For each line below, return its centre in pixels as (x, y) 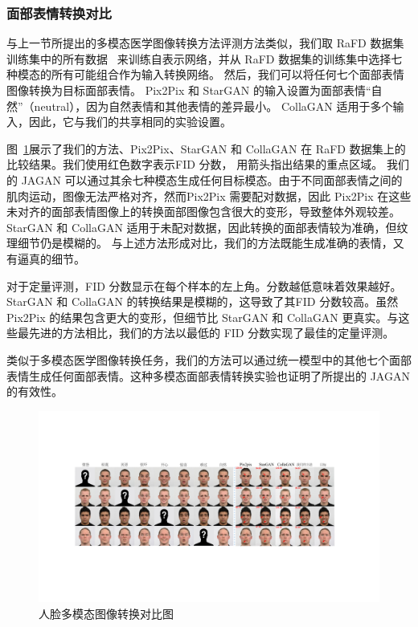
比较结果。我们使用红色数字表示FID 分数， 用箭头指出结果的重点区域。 (195, 164)
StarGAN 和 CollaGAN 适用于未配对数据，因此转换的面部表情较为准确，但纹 (207, 227)
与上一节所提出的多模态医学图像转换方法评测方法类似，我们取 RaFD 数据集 (205, 43)
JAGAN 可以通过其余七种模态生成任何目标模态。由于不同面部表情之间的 (212, 179)
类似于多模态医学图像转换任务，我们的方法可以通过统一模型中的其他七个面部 (209, 359)
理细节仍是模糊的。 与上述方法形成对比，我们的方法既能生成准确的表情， (200, 243)
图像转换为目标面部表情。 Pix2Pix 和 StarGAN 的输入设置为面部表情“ (189, 90)
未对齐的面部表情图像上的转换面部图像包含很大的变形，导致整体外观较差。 (203, 212)
